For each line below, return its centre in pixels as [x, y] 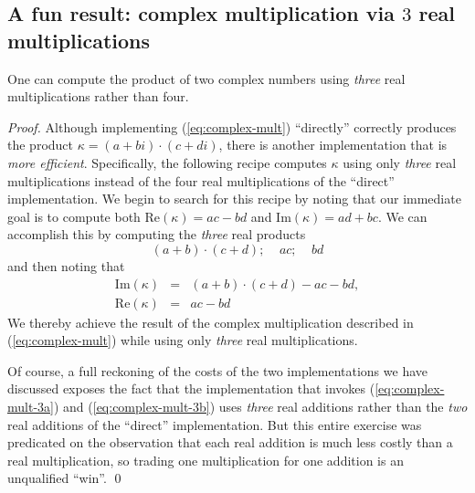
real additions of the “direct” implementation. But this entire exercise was [215, 424]
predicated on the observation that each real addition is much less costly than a [230, 442]
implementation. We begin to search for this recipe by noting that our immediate [234, 199]
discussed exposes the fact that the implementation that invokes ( [191, 388]
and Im [271, 216]
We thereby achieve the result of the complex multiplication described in [211, 322]
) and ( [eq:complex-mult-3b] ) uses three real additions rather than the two [260, 406]
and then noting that [66, 265]
